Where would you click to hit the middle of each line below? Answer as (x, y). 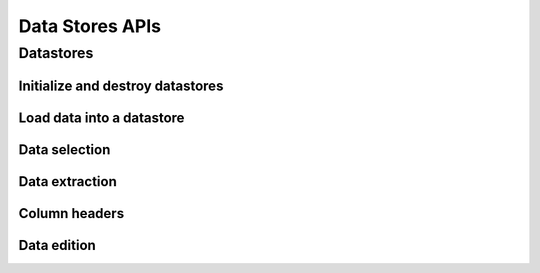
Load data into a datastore (101, 117)
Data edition (57, 245)
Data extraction (67, 181)
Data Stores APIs (90, 26)
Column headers (71, 213)
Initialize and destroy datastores (121, 85)
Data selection (64, 149)
